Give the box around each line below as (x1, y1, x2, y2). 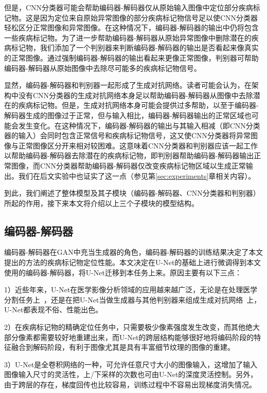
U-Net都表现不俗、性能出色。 (4, 304, 103, 315)
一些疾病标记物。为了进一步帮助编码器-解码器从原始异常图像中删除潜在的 (4, 32, 252, 43)
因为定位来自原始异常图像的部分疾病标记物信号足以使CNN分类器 (40, 12, 258, 23)
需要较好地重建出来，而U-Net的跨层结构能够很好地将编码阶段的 (40, 331, 254, 342)
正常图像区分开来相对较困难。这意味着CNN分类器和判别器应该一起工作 (18, 140, 258, 151)
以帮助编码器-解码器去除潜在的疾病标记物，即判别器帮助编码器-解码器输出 (4, 150, 254, 161)
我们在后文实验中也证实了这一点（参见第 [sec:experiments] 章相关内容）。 (18, 170, 256, 181)
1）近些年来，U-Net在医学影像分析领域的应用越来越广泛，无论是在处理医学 (4, 284, 258, 295)
